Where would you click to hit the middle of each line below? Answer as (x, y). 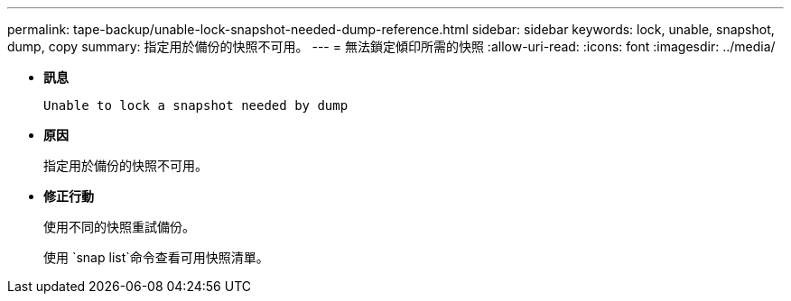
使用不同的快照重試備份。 (119, 227)
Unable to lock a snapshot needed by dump (196, 105)
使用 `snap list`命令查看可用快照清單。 (156, 257)
